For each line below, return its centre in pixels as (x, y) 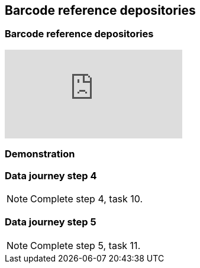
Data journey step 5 (51, 222)
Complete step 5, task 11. (86, 245)
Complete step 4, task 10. (87, 198)
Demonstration (40, 154)
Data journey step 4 (51, 175)
